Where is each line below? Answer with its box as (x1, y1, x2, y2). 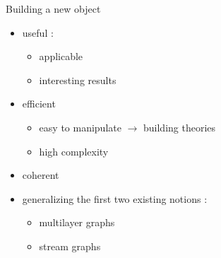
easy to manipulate (39, 119, 121, 134)
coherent (22, 168, 59, 182)
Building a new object (6, 1, 101, 16)
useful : (22, 25, 54, 40)
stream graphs (39, 238, 101, 253)
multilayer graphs (39, 215, 115, 230)
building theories (143, 119, 216, 134)
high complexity (39, 143, 109, 158)
